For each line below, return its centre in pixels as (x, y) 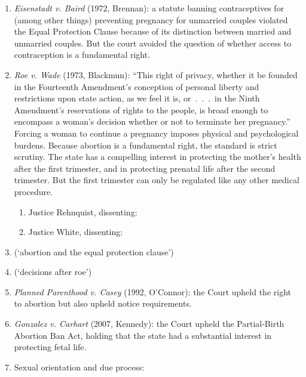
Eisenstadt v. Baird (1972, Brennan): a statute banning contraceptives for (149, 8)
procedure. (33, 191)
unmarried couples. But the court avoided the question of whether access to (153, 43)
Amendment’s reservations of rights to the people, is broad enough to (141, 109)
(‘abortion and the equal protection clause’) (94, 251)
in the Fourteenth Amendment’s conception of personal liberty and (137, 86)
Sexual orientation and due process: (79, 367)
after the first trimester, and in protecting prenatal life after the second (145, 168)
